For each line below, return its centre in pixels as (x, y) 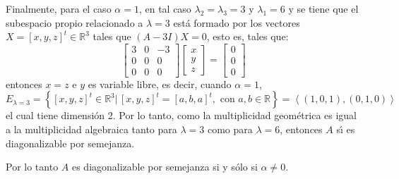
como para (230, 129)
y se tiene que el (323, 8)
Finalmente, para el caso (59, 8)
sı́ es (346, 129)
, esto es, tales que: (248, 36)
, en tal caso (165, 8)
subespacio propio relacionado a (75, 22)
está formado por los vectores (237, 22)
